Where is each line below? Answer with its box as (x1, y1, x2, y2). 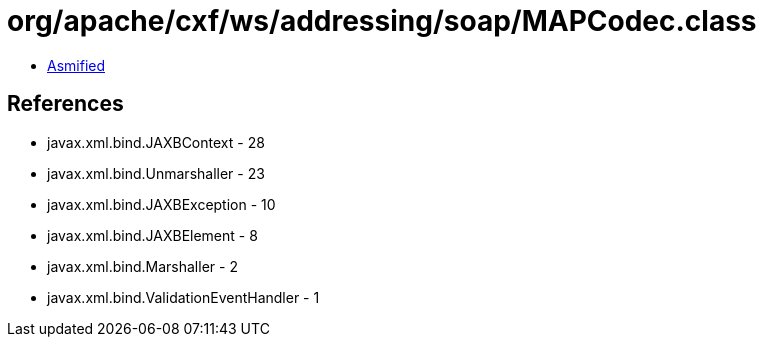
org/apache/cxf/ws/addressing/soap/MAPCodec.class (7, 4, 757, 38)
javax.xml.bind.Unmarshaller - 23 (47, 164, 265, 182)
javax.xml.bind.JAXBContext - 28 (47, 133, 265, 151)
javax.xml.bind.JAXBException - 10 (47, 195, 276, 213)
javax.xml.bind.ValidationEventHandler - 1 (47, 288, 320, 306)
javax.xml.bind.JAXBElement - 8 (47, 226, 258, 244)
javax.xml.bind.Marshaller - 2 (47, 257, 238, 275)
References (7, 91, 124, 117)
